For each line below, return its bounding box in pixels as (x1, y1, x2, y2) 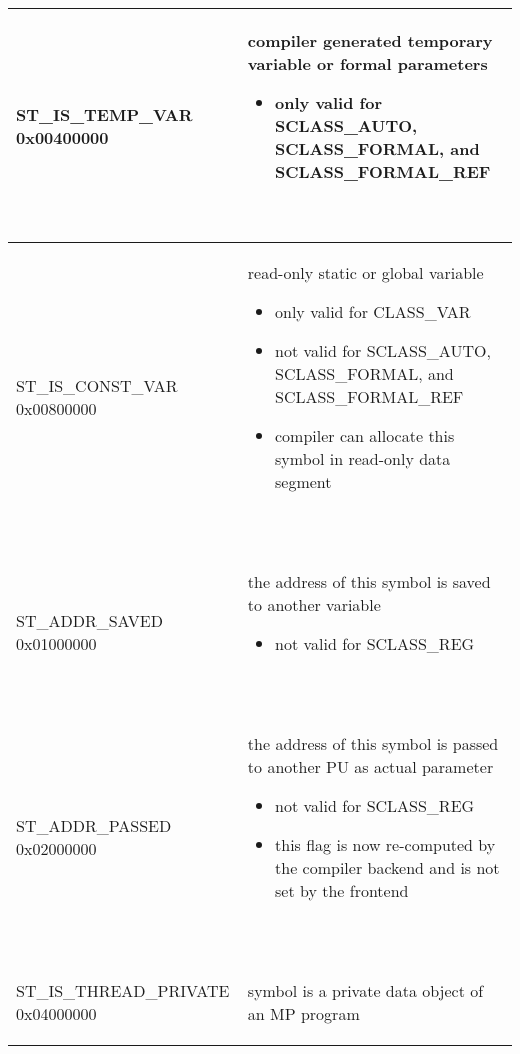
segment (275, 470, 332, 493)
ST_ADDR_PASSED (16, 813, 172, 837)
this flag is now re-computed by (275, 833, 496, 856)
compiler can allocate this (275, 424, 455, 447)
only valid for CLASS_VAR (275, 300, 471, 323)
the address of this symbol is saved (247, 570, 491, 593)
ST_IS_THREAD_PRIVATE (16, 979, 230, 1002)
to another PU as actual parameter (247, 755, 494, 778)
